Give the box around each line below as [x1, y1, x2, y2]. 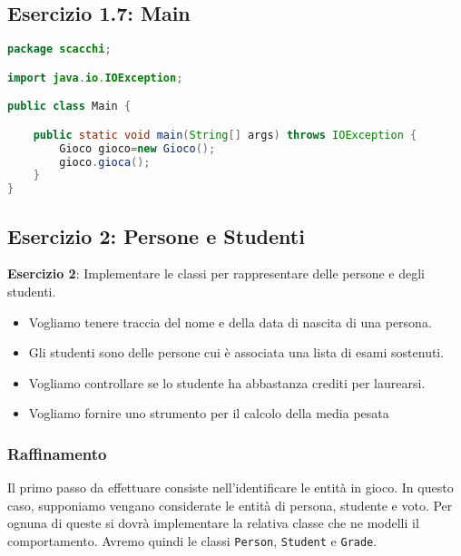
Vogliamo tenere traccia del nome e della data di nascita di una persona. [28, 312, 432, 331]
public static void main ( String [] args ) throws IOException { [33, 128, 417, 141]
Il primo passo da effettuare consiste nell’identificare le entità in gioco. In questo [7, 478, 454, 497]
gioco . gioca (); [59, 155, 151, 169]
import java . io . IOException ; [7, 71, 183, 84]
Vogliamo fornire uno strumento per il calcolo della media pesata [28, 404, 389, 423]
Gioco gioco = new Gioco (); [59, 141, 216, 155]
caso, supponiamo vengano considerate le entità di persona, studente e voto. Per [7, 495, 453, 514]
